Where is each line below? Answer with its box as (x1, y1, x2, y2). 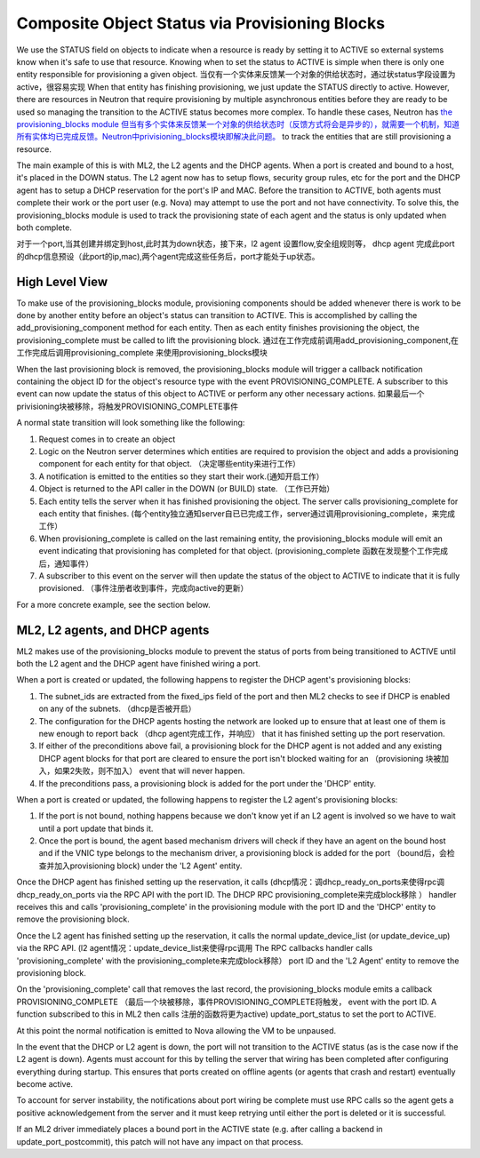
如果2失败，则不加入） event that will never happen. (53, 765, 245, 777)
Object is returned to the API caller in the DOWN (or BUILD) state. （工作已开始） (38, 483, 335, 494)
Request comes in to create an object (38, 434, 176, 444)
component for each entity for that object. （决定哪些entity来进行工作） (38, 459, 301, 469)
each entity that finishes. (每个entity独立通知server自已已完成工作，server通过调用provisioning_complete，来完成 (38, 507, 455, 519)
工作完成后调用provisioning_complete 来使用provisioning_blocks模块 (16, 347, 268, 358)
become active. (16, 1079, 74, 1090)
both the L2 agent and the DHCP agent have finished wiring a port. (16, 658, 261, 668)
